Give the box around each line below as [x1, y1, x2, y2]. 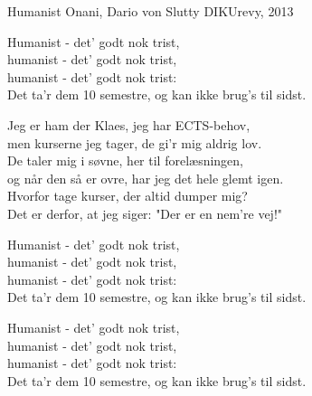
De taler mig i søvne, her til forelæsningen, [7, 151, 244, 170]
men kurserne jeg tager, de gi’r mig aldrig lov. [7, 133, 262, 152]
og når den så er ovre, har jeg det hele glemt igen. [7, 168, 284, 187]
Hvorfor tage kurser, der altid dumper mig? [7, 186, 248, 205]
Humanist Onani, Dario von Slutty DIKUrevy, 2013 [7, 2, 294, 20]
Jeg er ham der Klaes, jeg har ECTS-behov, [7, 115, 251, 134]
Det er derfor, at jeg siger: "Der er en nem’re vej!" [7, 203, 283, 222]
